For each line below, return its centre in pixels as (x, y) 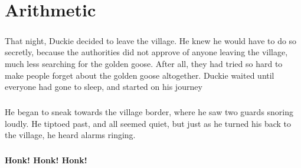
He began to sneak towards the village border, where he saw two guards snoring (149, 112)
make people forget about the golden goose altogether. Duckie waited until (140, 75)
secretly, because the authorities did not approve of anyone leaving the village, (146, 52)
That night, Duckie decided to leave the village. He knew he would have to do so (151, 40)
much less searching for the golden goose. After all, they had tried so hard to (144, 63)
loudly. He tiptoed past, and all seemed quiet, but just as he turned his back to (148, 123)
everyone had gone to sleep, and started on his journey (104, 87)
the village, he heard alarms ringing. (70, 135)
